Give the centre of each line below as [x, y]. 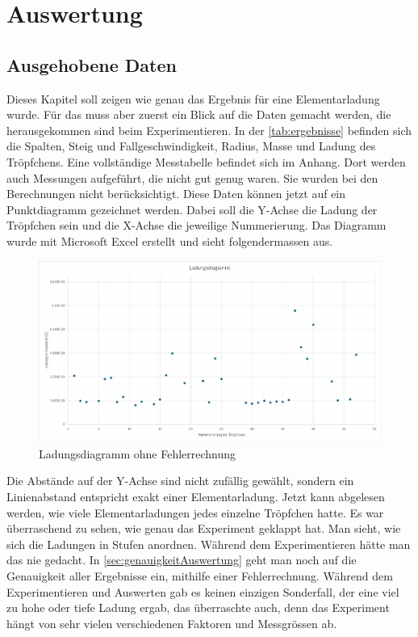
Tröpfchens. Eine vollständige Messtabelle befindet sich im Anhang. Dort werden [206, 161]
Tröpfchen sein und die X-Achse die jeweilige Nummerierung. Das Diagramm [196, 225]
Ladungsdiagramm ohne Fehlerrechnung [138, 453]
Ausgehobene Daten [92, 64]
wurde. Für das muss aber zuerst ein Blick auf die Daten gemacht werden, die [199, 114]
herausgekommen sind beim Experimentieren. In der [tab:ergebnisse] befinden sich [209, 130]
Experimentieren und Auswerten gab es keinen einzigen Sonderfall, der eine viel [203, 591]
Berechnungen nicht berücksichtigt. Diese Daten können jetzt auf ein [176, 194]
